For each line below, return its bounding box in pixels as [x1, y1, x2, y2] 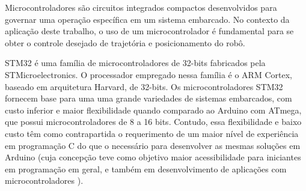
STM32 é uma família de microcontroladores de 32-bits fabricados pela [5, 56, 266, 69]
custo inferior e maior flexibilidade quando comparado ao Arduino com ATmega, [5, 103, 302, 116]
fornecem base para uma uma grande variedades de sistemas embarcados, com [5, 92, 292, 105]
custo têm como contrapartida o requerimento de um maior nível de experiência [5, 127, 299, 139]
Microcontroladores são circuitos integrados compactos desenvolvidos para [5, 1, 277, 13]
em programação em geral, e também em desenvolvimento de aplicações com [5, 162, 287, 175]
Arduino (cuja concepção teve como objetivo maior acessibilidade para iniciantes [5, 151, 301, 163]
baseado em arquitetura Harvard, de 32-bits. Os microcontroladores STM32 [5, 80, 283, 92]
